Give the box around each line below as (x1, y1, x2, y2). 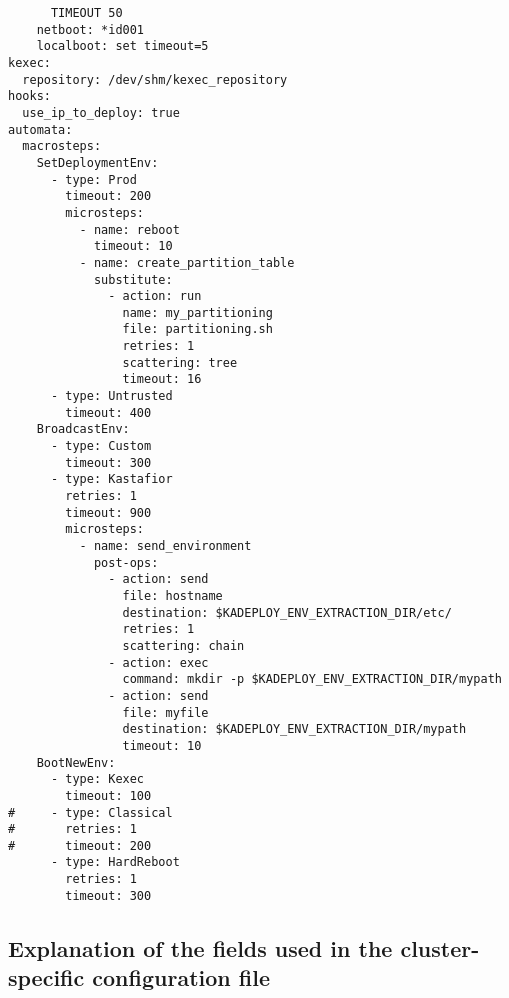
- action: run (108, 289, 202, 304)
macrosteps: (22, 139, 102, 154)
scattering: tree (122, 355, 238, 370)
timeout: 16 (122, 372, 202, 387)
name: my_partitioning (122, 305, 273, 320)
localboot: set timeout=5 (36, 39, 209, 54)
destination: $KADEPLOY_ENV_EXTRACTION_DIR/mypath (122, 722, 467, 737)
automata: (8, 122, 73, 137)
